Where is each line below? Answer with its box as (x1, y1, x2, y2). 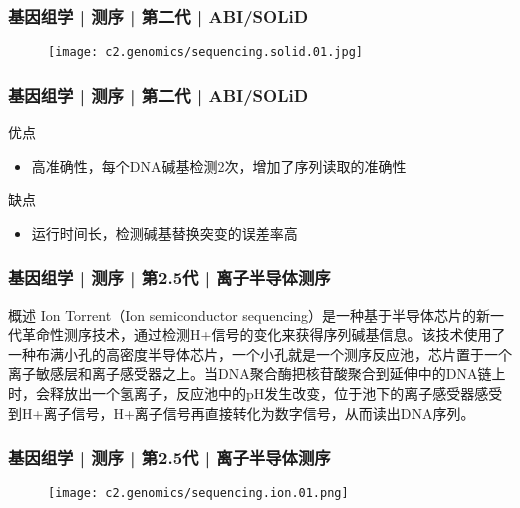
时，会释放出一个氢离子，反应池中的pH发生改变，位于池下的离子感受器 (8, 383, 475, 404)
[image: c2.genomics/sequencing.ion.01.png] (48, 486, 349, 501)
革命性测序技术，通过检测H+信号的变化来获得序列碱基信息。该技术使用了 (21, 324, 506, 345)
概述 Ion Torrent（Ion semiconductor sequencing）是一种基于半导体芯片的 (8, 304, 477, 325)
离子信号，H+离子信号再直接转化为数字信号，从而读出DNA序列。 (43, 402, 475, 423)
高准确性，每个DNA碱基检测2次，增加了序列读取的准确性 (31, 155, 407, 176)
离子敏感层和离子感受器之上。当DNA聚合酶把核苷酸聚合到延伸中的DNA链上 (8, 363, 506, 384)
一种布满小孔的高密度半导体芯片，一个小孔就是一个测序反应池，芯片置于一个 (8, 343, 512, 364)
